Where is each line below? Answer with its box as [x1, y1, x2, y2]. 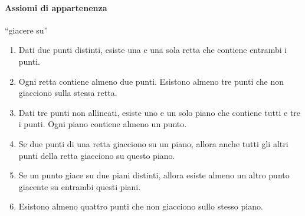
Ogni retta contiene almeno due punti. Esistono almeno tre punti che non [18, 75, 284, 87]
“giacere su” [5, 24, 48, 36]
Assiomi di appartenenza [5, 1, 107, 14]
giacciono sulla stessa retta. [18, 87, 117, 99]
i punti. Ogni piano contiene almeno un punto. [18, 118, 187, 130]
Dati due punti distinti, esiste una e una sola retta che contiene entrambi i [18, 44, 287, 56]
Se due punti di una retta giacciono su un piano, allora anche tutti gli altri [18, 137, 288, 149]
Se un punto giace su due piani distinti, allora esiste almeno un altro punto [18, 169, 290, 181]
